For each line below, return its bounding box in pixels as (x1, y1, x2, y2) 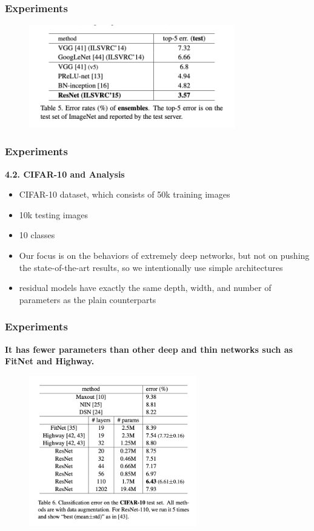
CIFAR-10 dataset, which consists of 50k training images (19, 188, 230, 201)
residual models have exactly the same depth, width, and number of (19, 281, 272, 294)
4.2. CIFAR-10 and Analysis (5, 167, 125, 180)
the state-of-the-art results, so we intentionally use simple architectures (19, 261, 283, 273)
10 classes (19, 229, 55, 241)
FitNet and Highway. (5, 355, 95, 367)
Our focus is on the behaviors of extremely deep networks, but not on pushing (19, 249, 310, 261)
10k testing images (19, 208, 89, 221)
